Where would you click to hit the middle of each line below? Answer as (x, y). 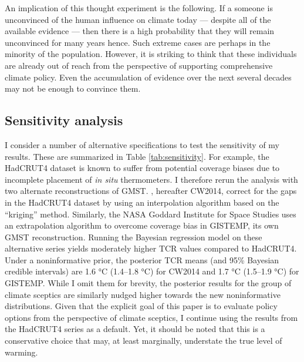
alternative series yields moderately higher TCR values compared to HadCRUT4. (151, 248)
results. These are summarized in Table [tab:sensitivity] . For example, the (137, 156)
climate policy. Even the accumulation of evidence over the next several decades (148, 77)
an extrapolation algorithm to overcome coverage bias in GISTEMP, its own (142, 225)
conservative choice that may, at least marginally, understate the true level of (143, 341)
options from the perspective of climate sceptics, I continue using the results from (151, 317)
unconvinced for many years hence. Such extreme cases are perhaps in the (138, 42)
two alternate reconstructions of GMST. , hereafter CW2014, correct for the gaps (151, 191)
